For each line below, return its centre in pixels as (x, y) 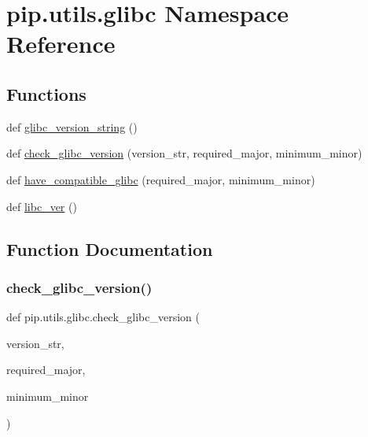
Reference (61, 44)
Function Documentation (110, 248)
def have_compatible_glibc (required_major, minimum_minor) (161, 179)
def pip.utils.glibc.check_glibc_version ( (103, 317)
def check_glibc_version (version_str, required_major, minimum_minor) (184, 153)
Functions (46, 93)
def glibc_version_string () (72, 126)
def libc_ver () (42, 206)
